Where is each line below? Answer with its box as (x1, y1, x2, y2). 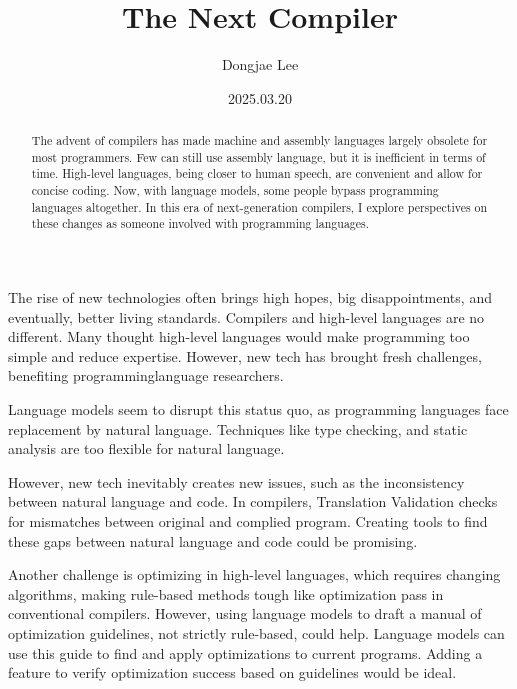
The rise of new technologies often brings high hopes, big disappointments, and (8, 287, 492, 308)
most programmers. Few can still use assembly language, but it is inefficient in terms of (31, 148, 486, 165)
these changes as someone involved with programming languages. (31, 215, 370, 232)
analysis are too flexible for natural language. (8, 438, 285, 459)
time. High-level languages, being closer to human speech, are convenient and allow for (31, 165, 483, 182)
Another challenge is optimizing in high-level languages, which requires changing (8, 564, 501, 585)
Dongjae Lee (221, 54, 299, 75)
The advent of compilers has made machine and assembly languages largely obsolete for (31, 132, 488, 149)
